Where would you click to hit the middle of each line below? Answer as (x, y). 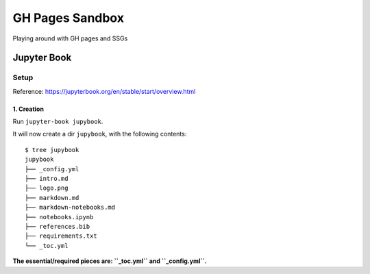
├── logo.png (47, 188)
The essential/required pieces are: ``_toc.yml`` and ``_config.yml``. (110, 261)
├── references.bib (58, 226)
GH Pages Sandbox (69, 18)
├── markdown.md (52, 198)
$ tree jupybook (52, 150)
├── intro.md (47, 179)
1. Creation (28, 109)
